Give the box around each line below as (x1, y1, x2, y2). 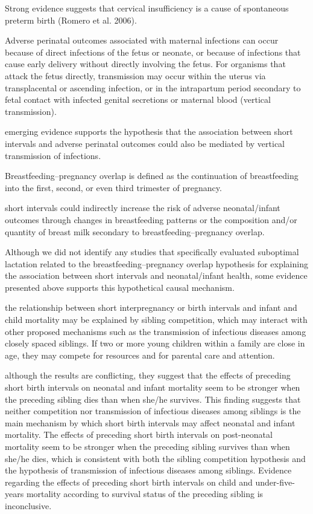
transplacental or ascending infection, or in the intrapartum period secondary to (5, 81, 301, 94)
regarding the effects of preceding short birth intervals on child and (5, 475, 253, 488)
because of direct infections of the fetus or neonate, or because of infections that (5, 45, 301, 58)
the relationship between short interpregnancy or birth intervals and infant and (5, 301, 297, 314)
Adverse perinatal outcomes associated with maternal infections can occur (5, 34, 279, 47)
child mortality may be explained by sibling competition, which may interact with (5, 313, 308, 326)
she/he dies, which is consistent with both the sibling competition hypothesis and (5, 452, 306, 464)
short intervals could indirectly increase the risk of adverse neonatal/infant (5, 201, 280, 214)
